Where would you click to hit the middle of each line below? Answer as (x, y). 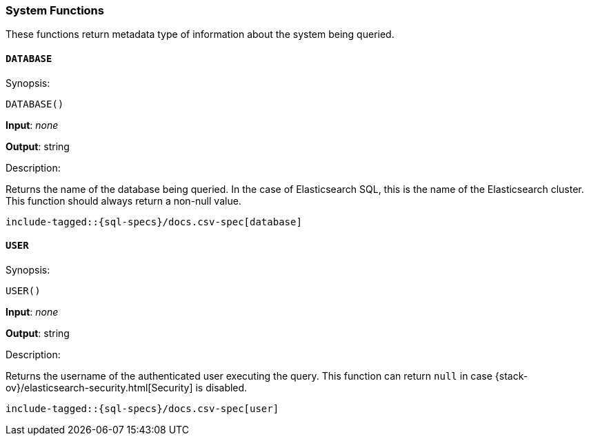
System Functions (55, 10)
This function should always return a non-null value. (123, 201)
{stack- (511, 376)
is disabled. (221, 387)
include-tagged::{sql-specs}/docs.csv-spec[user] (142, 408)
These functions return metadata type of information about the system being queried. (200, 34)
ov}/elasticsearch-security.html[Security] (99, 387)
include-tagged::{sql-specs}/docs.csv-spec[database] (154, 222)
